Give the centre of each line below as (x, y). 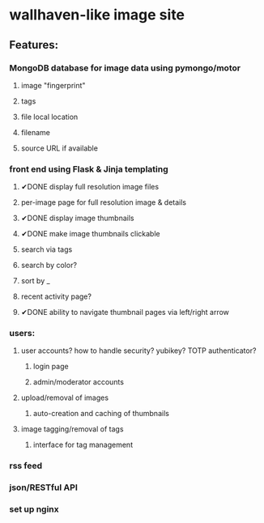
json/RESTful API (43, 487)
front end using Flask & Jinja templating (89, 169)
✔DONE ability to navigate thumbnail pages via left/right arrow (125, 313)
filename (36, 132)
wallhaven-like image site (97, 15)
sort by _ (36, 281)
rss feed (26, 466)
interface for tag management (83, 445)
